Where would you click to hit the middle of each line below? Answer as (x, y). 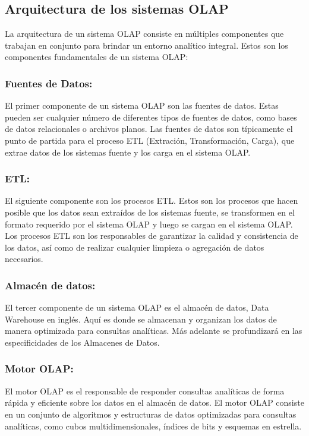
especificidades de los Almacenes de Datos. (82, 342)
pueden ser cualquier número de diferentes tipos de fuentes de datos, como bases (151, 117)
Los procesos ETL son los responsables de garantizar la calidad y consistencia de (152, 236)
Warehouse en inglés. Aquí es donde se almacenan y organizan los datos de (141, 319)
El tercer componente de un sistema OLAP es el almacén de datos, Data (137, 307)
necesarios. (24, 259)
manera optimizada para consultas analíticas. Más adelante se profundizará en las (154, 331)
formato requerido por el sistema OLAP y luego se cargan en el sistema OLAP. (149, 224)
